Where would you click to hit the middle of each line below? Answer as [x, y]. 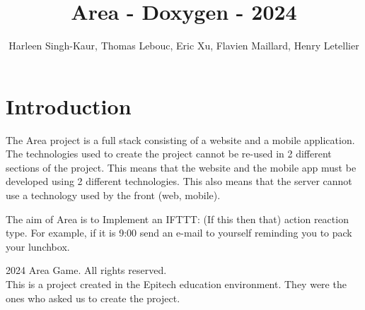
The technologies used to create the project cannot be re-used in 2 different [169, 154]
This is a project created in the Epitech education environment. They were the [176, 284]
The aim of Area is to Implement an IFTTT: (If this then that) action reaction [177, 219]
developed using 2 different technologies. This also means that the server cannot [179, 181]
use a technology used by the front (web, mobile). [113, 195]
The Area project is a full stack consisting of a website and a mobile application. [180, 139]
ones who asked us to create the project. [93, 298]
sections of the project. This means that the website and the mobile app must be [181, 167]
